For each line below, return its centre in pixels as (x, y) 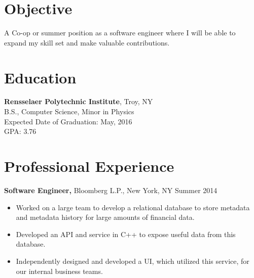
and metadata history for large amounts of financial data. (105, 217)
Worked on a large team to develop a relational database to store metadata (133, 207)
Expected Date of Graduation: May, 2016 (68, 121)
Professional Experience (89, 166)
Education (40, 77)
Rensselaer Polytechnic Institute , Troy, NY (79, 101)
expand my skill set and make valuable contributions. (87, 42)
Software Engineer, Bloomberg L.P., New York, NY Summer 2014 (111, 190)
